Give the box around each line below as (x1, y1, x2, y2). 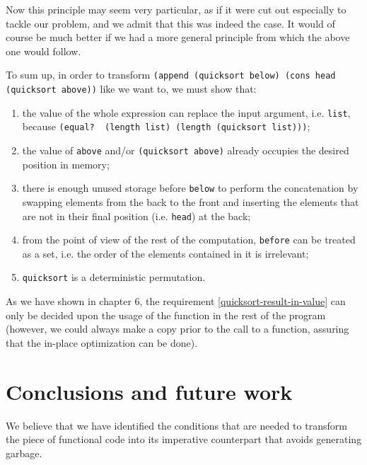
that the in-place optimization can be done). (6, 335, 198, 350)
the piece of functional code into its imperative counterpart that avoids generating (6, 432, 362, 447)
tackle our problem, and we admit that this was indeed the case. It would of (6, 16, 335, 30)
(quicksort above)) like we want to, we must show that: (6, 81, 257, 96)
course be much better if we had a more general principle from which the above (6, 30, 350, 45)
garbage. (6, 445, 42, 460)
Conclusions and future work (6, 377, 293, 406)
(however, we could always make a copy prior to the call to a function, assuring (6, 321, 349, 336)
